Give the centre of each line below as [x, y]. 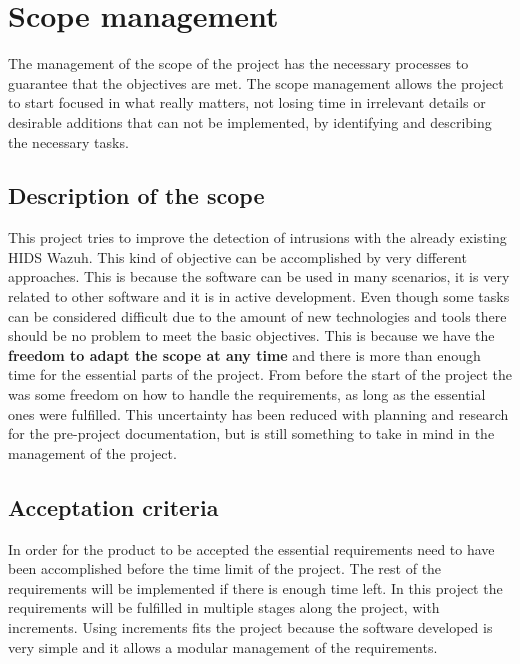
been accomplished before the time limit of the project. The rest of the [225, 568]
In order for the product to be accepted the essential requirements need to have [251, 548]
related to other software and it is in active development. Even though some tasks [259, 296]
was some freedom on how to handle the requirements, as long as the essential [247, 394]
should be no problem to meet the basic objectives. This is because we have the [251, 335]
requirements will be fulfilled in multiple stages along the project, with [224, 607]
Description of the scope [136, 195]
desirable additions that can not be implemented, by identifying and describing [250, 121]
